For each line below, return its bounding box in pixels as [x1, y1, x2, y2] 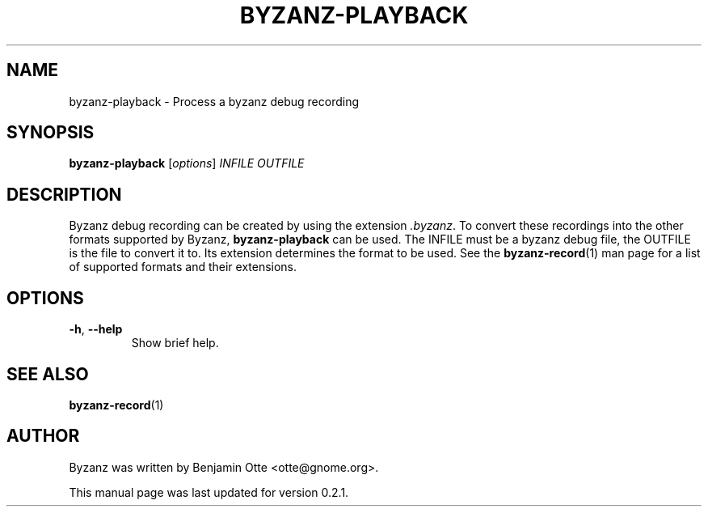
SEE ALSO [6, 363, 89, 384]
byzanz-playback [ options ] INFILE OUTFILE [69, 156, 305, 171]
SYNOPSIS [6, 122, 95, 143]
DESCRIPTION [6, 184, 122, 205]
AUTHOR [6, 426, 80, 447]
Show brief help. [131, 336, 219, 350]
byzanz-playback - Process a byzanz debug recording [69, 94, 360, 108]
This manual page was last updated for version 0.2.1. [69, 485, 349, 499]
